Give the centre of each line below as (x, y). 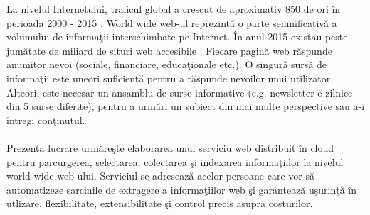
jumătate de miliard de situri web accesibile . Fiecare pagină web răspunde (169, 50)
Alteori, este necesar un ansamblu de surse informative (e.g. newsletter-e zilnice (180, 92)
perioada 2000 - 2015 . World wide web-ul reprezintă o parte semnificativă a (172, 22)
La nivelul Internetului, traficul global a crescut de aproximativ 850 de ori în (174, 9)
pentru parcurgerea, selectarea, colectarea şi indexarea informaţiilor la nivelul (175, 161)
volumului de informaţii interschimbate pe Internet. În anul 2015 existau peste (177, 37)
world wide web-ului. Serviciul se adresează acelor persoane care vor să (160, 176)
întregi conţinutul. (46, 120)
